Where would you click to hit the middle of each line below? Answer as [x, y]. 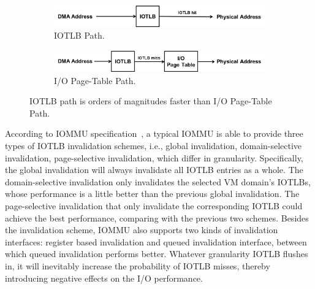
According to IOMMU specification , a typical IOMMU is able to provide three [154, 133]
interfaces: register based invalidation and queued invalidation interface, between [156, 241]
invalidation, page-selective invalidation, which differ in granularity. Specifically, [154, 157]
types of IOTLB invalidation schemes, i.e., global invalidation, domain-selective [154, 146]
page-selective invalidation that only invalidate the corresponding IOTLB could [154, 206]
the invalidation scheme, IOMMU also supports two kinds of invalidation [142, 230]
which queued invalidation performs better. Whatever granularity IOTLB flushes [157, 254]
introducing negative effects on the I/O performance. [104, 278]
